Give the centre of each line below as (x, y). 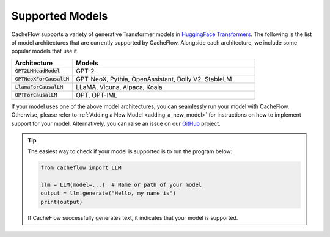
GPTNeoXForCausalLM (42, 79)
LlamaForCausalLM (39, 87)
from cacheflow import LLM (81, 168)
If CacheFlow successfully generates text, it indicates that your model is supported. (133, 217)
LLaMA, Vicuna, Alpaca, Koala (119, 87)
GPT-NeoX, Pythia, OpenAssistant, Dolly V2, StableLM (154, 79)
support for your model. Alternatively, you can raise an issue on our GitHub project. (116, 123)
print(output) (62, 202)
